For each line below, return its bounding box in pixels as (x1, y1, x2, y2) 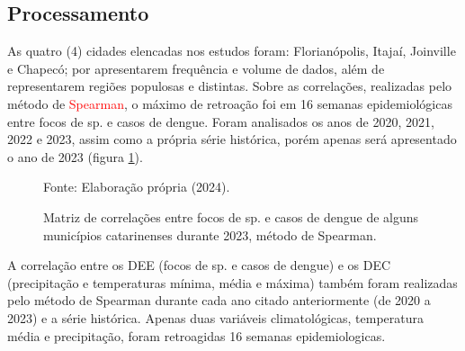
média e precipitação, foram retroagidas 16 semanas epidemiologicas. (7, 326, 386, 345)
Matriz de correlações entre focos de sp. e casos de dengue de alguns (43, 207, 419, 226)
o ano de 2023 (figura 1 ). (7, 147, 143, 166)
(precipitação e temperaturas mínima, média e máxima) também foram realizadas (7, 273, 458, 292)
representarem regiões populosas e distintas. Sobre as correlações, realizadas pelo (7, 76, 452, 95)
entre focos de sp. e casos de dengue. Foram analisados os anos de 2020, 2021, (7, 112, 434, 130)
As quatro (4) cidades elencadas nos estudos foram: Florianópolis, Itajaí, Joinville (7, 41, 456, 60)
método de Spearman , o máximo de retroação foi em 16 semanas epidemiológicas (7, 94, 452, 112)
